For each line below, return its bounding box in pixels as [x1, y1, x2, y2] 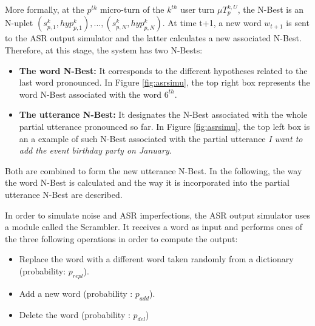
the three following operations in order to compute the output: [5, 232, 238, 245]
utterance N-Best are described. [5, 188, 123, 200]
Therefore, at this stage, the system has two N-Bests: [5, 44, 203, 56]
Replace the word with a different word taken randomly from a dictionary [19, 253, 294, 265]
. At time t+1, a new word [162, 16, 262, 29]
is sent [286, 16, 310, 29]
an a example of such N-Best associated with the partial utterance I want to [19, 132, 303, 144]
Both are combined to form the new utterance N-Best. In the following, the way [5, 164, 302, 177]
